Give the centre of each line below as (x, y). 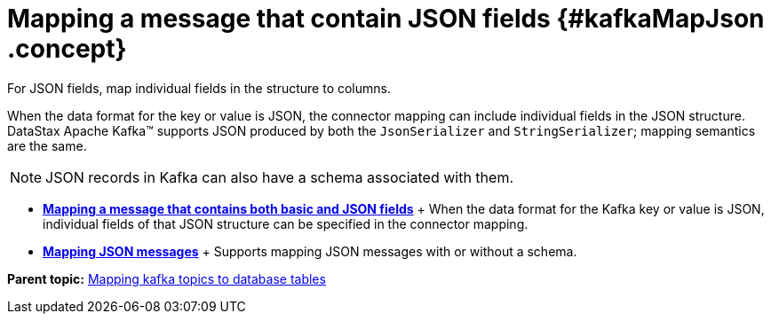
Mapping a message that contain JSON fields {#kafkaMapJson (386, 19)
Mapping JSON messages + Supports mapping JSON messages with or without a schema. (310, 251)
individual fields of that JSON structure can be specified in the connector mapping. (286, 223)
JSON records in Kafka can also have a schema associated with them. (280, 177)
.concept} (67, 49)
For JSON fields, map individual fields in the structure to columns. (199, 88)
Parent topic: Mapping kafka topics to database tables (167, 278)
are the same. (47, 145)
